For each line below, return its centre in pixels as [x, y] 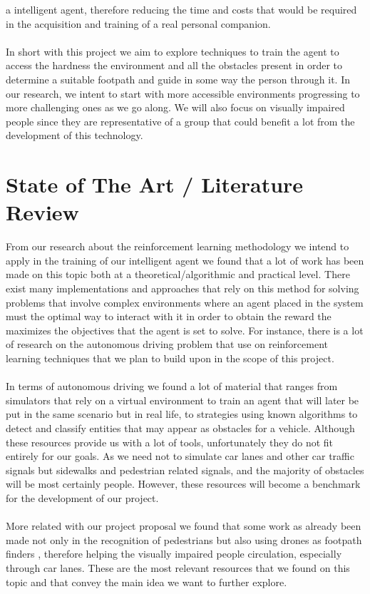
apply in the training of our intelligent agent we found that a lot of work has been [185, 260]
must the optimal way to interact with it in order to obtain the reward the [169, 316]
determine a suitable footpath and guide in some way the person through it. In [178, 79]
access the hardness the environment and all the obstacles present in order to [174, 65]
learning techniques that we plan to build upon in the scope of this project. [170, 358]
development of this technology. [74, 135]
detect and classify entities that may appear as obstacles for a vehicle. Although [180, 427]
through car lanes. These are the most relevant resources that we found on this [178, 567]
